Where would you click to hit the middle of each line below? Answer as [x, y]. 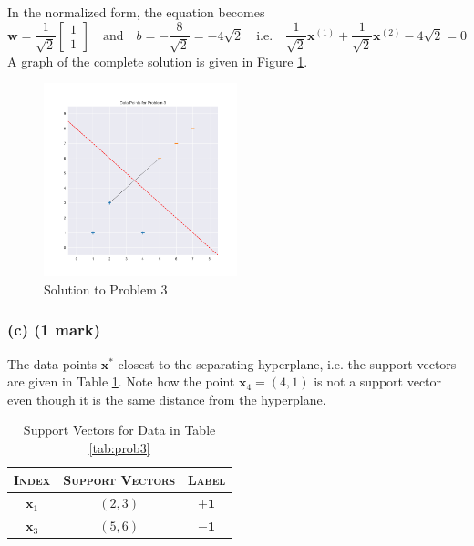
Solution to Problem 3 [106, 288]
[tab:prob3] [119, 447]
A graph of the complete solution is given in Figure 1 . [158, 61]
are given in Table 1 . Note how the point [121, 381]
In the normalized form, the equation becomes [136, 12]
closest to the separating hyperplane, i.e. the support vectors [287, 363]
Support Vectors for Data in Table [119, 430]
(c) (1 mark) [54, 330]
